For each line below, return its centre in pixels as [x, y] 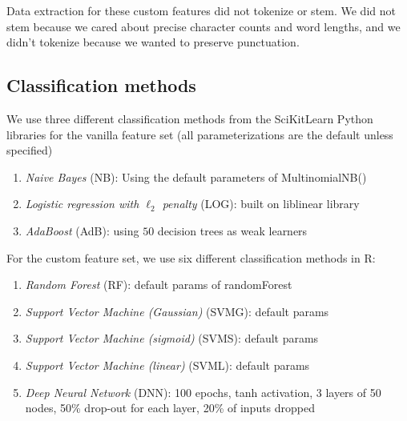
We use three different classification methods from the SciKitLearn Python [190, 118]
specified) [30, 150]
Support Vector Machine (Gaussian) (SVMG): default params [177, 311]
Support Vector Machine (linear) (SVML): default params [167, 365]
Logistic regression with [82, 204]
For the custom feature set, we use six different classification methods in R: [191, 257]
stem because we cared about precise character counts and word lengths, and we [203, 26]
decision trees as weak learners [232, 230]
